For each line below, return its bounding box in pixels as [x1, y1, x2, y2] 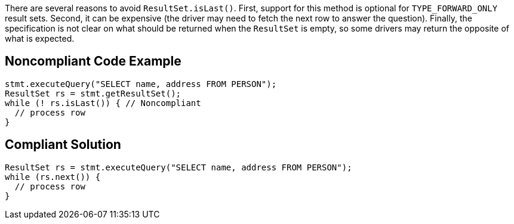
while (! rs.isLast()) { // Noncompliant [5, 98, 201, 108]
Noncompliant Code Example [5, 54, 181, 69]
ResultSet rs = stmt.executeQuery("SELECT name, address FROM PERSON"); [5, 162, 352, 172]
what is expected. [5, 33, 75, 43]
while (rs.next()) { [5, 172, 101, 182]
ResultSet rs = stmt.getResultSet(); [5, 88, 181, 98]
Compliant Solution [5, 137, 121, 153]
